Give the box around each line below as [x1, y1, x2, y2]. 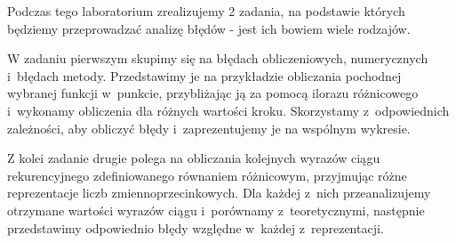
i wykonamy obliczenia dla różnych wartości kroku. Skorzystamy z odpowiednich [7, 101, 450, 119]
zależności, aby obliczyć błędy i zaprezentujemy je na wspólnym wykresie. [7, 118, 411, 137]
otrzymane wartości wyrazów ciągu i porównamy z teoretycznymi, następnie [7, 200, 425, 219]
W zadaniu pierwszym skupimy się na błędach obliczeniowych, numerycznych [7, 49, 428, 68]
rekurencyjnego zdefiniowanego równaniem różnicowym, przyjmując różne [7, 166, 407, 184]
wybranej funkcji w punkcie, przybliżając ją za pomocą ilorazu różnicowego [7, 84, 419, 102]
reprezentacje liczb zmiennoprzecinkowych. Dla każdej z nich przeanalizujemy [7, 183, 431, 202]
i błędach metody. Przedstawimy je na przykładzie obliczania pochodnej [7, 66, 402, 85]
